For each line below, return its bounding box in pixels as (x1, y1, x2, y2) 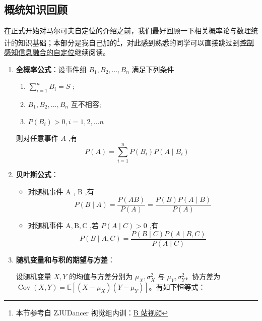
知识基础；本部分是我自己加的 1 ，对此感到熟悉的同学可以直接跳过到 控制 (18, 35, 254, 47)
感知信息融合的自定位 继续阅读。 (4, 47, 110, 58)
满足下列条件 (132, 64, 174, 74)
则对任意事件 (16, 133, 58, 143)
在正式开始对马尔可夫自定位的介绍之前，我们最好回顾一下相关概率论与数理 (4, 25, 251, 36)
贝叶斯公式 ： (16, 169, 58, 179)
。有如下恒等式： (149, 282, 206, 292)
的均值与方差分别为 (69, 271, 133, 282)
